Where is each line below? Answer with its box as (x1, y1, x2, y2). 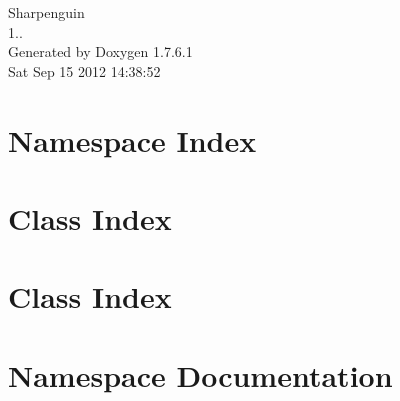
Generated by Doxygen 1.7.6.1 (8, 41, 193, 62)
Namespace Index (8, 119, 257, 160)
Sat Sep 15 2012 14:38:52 (8, 60, 161, 81)
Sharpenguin (8, 2, 85, 22)
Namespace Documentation (8, 354, 393, 395)
